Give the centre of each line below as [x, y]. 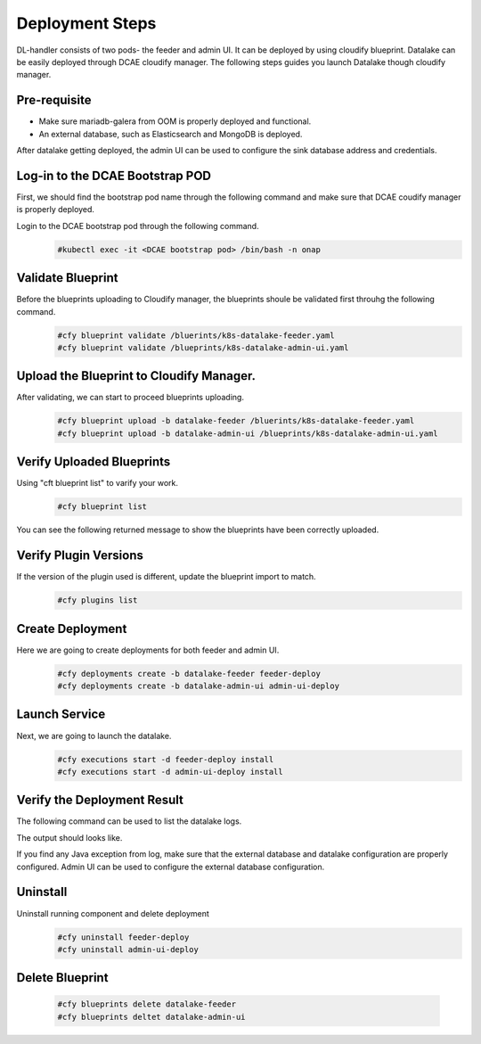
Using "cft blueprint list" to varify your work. [97, 483]
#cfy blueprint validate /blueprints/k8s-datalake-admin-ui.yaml [203, 347]
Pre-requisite [54, 100]
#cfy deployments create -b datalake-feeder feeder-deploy [189, 674]
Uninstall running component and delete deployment [113, 913]
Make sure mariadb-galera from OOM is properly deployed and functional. [175, 121]
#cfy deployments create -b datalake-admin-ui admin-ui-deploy [199, 686]
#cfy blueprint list [102, 507]
